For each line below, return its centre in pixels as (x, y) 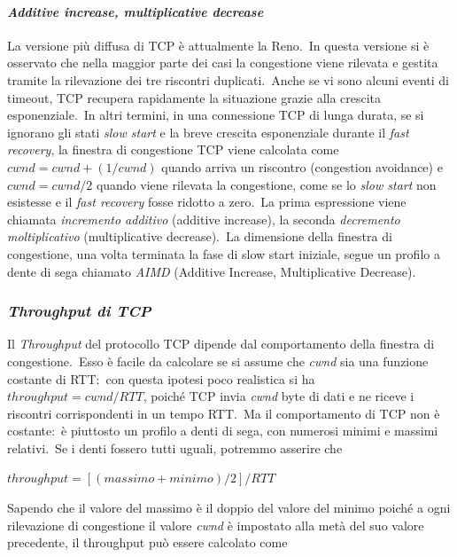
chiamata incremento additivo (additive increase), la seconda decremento (204, 219)
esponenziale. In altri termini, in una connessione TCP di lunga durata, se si (216, 115)
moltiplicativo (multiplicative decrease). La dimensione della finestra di (200, 236)
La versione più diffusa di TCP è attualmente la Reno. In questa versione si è (218, 45)
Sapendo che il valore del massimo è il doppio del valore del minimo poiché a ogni (229, 508)
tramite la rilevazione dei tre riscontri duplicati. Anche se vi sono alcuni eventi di (228, 79)
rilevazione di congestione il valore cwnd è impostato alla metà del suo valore (216, 525)
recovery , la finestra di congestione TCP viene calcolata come (173, 149)
